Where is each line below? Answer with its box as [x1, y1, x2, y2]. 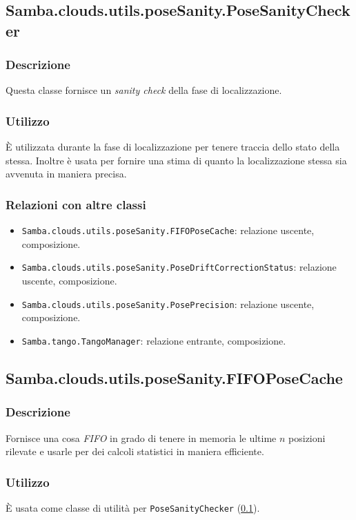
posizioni [288, 430, 326, 445]
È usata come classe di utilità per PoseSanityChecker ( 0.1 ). [6, 501, 260, 515]
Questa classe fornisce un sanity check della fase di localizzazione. [6, 83, 282, 97]
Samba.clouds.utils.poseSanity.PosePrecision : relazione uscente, [21, 296, 315, 311]
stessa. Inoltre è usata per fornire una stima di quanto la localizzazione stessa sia [6, 153, 347, 167]
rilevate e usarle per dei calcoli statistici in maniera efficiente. [6, 444, 264, 459]
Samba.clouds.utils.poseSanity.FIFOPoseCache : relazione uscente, [21, 223, 315, 238]
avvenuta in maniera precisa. [6, 166, 127, 181]
